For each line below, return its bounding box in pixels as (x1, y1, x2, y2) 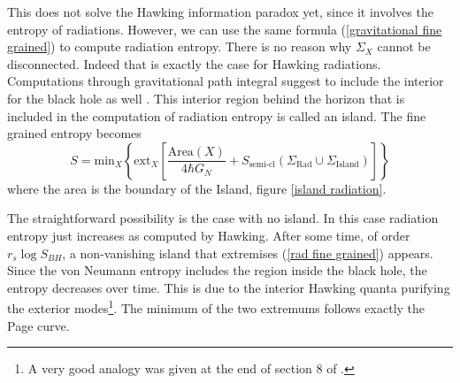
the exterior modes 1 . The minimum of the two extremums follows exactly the (7, 296, 425, 317)
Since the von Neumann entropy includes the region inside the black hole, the (7, 261, 427, 280)
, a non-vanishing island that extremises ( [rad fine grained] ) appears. (62, 243, 433, 262)
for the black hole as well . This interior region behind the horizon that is (7, 88, 405, 107)
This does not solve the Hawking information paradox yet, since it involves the (7, 3, 433, 20)
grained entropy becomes (7, 124, 142, 142)
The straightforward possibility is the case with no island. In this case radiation (7, 209, 439, 227)
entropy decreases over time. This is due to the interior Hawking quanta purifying (7, 278, 450, 296)
